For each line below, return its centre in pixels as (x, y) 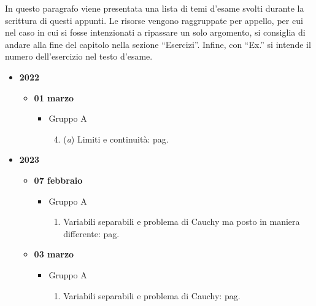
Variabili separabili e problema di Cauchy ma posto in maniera (182, 222)
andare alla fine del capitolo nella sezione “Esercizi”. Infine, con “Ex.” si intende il (158, 44)
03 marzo (54, 254)
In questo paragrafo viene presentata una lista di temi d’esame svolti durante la (155, 8)
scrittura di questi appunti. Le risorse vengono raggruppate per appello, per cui (154, 20)
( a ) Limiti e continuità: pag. (116, 139)
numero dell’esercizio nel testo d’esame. (79, 56)
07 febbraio (58, 180)
